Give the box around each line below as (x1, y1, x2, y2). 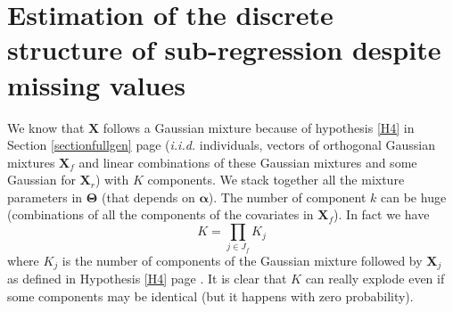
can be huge (381, 187, 447, 206)
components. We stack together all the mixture (147, 170, 405, 189)
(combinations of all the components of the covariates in (7, 205, 314, 224)
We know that (7, 118, 85, 136)
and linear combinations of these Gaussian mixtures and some (78, 152, 417, 171)
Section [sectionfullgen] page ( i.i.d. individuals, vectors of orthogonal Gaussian (7, 135, 436, 154)
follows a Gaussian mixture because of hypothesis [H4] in (103, 118, 415, 136)
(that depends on (102, 187, 195, 206)
